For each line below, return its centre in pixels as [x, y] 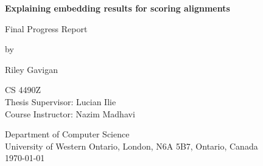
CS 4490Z [23, 90]
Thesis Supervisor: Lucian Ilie [61, 101]
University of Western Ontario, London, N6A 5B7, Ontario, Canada [131, 146]
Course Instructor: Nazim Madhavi [70, 113]
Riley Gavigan [32, 69]
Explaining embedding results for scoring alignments [117, 8]
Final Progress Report [46, 28]
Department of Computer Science [67, 134]
